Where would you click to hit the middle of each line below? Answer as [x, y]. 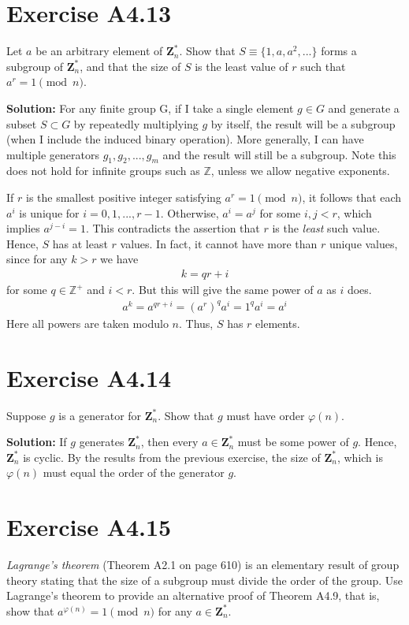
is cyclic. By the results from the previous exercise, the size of [172, 457]
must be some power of [293, 442]
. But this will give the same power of [223, 290]
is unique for [49, 212]
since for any [37, 259]
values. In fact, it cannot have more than [219, 243]
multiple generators [53, 154]
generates [102, 442]
